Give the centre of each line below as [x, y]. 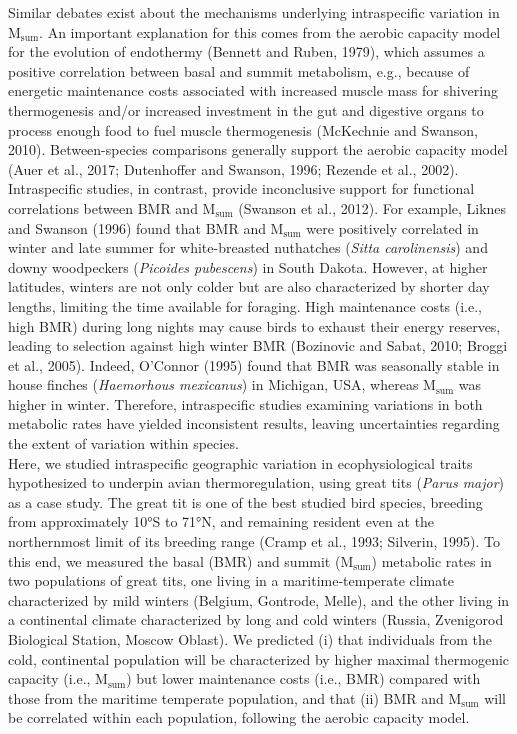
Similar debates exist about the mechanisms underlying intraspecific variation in [254, 12]
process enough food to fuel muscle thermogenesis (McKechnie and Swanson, [243, 129]
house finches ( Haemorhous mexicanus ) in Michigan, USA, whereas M [222, 384]
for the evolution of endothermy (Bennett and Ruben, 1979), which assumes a [246, 51]
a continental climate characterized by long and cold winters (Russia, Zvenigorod [256, 619]
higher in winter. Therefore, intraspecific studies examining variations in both [245, 403]
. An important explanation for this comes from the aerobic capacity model [270, 31]
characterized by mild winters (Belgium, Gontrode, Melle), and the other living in [259, 599]
